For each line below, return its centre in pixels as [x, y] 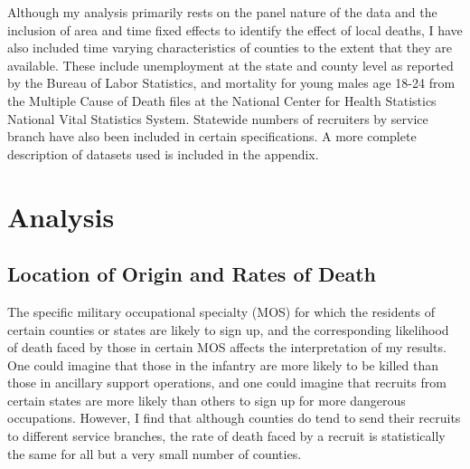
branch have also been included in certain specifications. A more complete [212, 136]
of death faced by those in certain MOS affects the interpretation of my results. [227, 347]
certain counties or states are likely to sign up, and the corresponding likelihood [228, 329]
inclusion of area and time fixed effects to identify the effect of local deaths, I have [235, 29]
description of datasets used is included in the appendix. [163, 153]
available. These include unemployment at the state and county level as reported [230, 65]
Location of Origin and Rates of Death [192, 274]
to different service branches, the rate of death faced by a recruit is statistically [226, 436]
